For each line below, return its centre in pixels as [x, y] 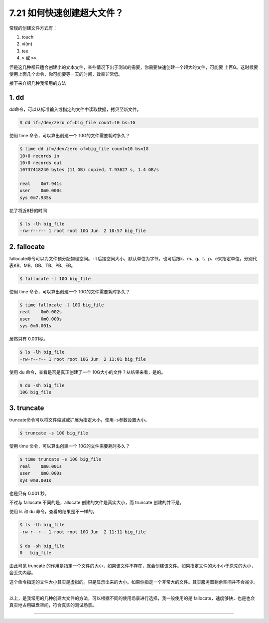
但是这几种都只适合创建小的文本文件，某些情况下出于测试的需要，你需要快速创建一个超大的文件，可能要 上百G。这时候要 [134, 67]
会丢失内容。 [22, 573]
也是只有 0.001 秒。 [29, 493]
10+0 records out [41, 163]
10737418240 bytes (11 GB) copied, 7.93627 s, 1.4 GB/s [89, 170]
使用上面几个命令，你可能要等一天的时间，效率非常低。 [66, 74]
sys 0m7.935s [36, 198]
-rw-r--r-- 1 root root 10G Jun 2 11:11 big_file [83, 532]
